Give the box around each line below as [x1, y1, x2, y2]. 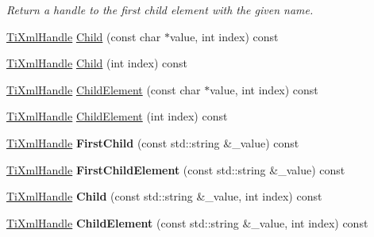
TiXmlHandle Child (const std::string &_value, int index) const [6, 188, 322, 205]
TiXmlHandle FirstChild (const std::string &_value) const [6, 134, 299, 151]
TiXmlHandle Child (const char [6, 28, 161, 44]
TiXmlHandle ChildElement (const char [6, 81, 201, 97]
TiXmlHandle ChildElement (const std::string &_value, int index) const [6, 214, 368, 231]
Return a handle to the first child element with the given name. [6, 2, 314, 17]
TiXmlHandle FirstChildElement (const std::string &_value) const [6, 161, 345, 178]
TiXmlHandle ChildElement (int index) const [6, 108, 228, 124]
